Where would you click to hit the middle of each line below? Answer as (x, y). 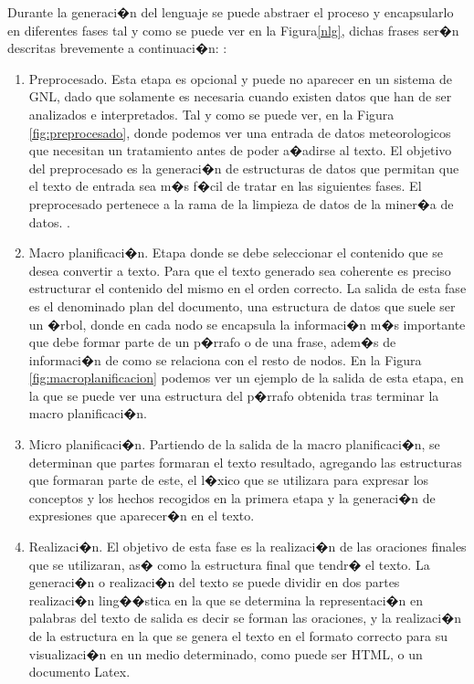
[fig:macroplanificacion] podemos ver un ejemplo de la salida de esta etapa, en (246, 378)
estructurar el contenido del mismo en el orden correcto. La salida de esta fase (248, 288)
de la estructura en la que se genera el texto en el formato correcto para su (238, 636)
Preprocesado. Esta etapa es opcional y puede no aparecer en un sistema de (241, 78)
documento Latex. (79, 672)
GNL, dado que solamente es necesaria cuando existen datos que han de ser (240, 96)
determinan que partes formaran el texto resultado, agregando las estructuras (245, 462)
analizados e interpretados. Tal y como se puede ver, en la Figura (211, 114)
